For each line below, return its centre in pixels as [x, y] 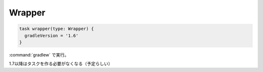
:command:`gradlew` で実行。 [39, 55]
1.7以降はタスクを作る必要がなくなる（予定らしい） [61, 64]
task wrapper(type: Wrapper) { [57, 29]
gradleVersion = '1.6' [52, 36]
